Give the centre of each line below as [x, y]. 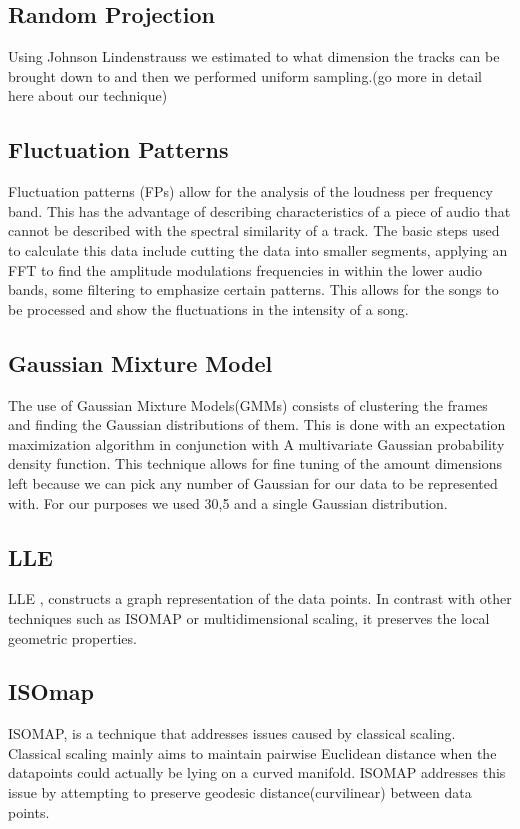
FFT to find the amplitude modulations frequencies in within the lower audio [245, 269]
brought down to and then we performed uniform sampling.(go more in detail [245, 75]
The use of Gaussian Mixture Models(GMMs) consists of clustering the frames [248, 404]
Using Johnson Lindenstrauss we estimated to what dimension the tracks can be [254, 56]
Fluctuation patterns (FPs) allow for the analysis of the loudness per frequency [251, 191]
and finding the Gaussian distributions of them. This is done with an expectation [257, 424]
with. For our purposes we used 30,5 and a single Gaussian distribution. [228, 502]
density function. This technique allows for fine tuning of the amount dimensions [255, 463]
